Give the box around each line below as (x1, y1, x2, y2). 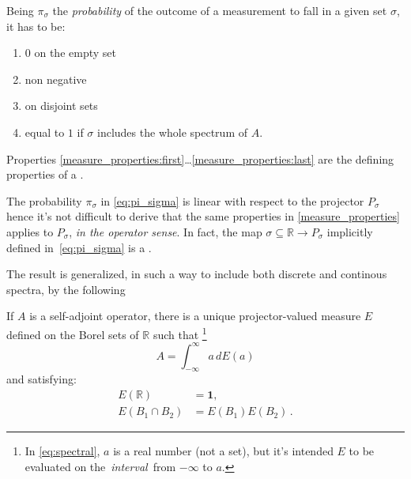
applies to (6, 223, 54, 239)
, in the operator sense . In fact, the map (69, 223, 262, 239)
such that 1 (153, 323, 207, 342)
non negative (25, 70, 87, 87)
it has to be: (6, 17, 66, 34)
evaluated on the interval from (25, 458, 176, 474)
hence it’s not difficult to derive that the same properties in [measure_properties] (6, 208, 400, 224)
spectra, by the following (6, 281, 126, 297)
